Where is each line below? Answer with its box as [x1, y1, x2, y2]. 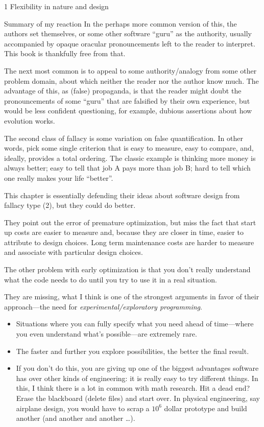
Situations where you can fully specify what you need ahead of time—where [16, 318, 254, 329]
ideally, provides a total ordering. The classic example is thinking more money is [4, 152, 256, 163]
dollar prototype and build [164, 402, 247, 413]
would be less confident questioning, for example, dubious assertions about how [4, 105, 252, 116]
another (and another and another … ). [16, 413, 135, 423]
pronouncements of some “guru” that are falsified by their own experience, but [4, 95, 250, 106]
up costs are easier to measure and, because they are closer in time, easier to [4, 227, 244, 238]
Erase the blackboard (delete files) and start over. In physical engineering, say [16, 393, 260, 403]
